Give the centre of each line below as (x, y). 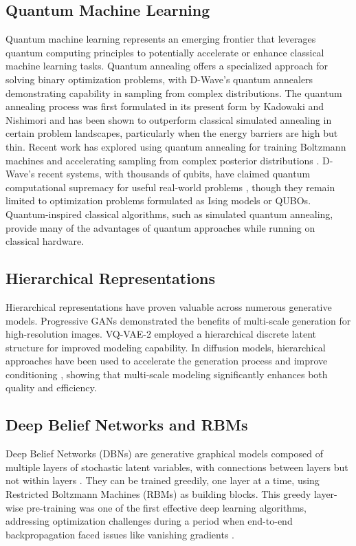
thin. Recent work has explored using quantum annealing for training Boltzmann (176, 146)
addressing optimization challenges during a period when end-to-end (149, 521)
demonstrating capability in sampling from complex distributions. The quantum (174, 92)
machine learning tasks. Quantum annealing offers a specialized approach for (167, 66)
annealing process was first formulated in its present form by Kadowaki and (165, 106)
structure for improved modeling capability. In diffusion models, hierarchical (166, 347)
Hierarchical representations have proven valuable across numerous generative (169, 306)
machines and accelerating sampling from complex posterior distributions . (163, 160)
